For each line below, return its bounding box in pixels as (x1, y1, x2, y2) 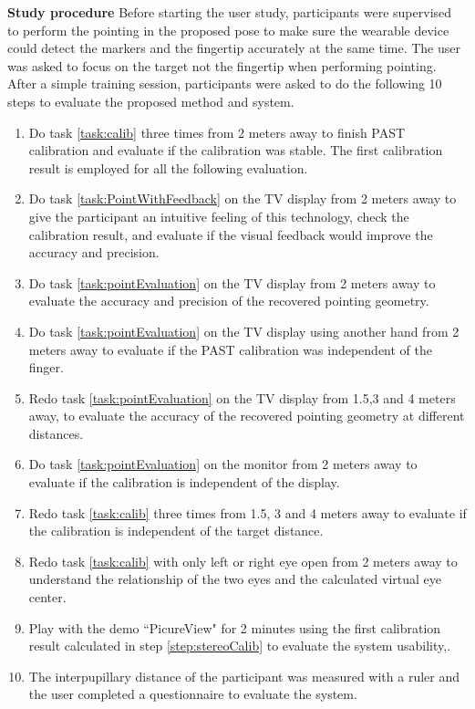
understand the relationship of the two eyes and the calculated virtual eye (28, 569, 442, 589)
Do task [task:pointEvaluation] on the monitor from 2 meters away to (28, 454, 418, 474)
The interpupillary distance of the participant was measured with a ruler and (28, 666, 460, 685)
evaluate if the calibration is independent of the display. (28, 473, 340, 492)
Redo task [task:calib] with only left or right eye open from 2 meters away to (28, 551, 458, 570)
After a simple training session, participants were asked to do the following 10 (7, 74, 442, 93)
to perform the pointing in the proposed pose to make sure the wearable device (7, 20, 449, 39)
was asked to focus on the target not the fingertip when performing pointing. (7, 56, 437, 75)
